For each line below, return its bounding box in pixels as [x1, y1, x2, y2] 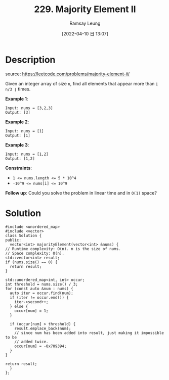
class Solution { [5, 233, 42, 238]
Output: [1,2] [5, 156, 35, 161]
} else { [10, 304, 28, 309]
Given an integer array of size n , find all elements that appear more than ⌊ [5, 80, 158, 86]
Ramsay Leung [69, 20, 101, 26]
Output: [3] [5, 110, 30, 115]
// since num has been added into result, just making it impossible [14, 330, 164, 336]
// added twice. [14, 339, 49, 344]
